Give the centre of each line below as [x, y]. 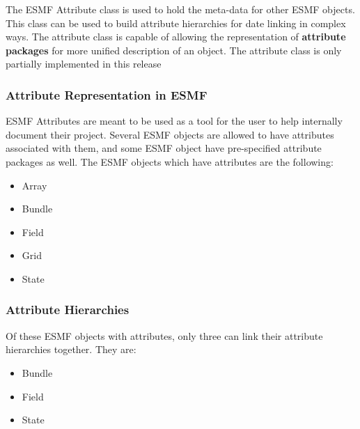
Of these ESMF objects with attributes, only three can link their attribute [164, 335]
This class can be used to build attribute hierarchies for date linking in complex [176, 23]
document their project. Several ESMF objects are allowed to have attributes [170, 134]
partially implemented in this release [84, 64]
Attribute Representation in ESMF [107, 94]
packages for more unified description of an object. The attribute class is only [174, 50]
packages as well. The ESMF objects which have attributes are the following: [170, 161]
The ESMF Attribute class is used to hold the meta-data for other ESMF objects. [180, 9]
